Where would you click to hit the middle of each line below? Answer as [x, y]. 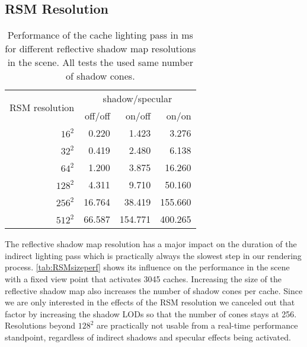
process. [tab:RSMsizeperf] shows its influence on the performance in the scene [147, 267]
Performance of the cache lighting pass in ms [100, 35]
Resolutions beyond [40, 325]
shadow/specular [137, 99]
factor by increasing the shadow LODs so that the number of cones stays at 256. [151, 313]
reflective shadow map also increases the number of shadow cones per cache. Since [154, 290]
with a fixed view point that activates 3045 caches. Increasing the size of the [143, 278]
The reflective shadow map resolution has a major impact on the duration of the [151, 244]
